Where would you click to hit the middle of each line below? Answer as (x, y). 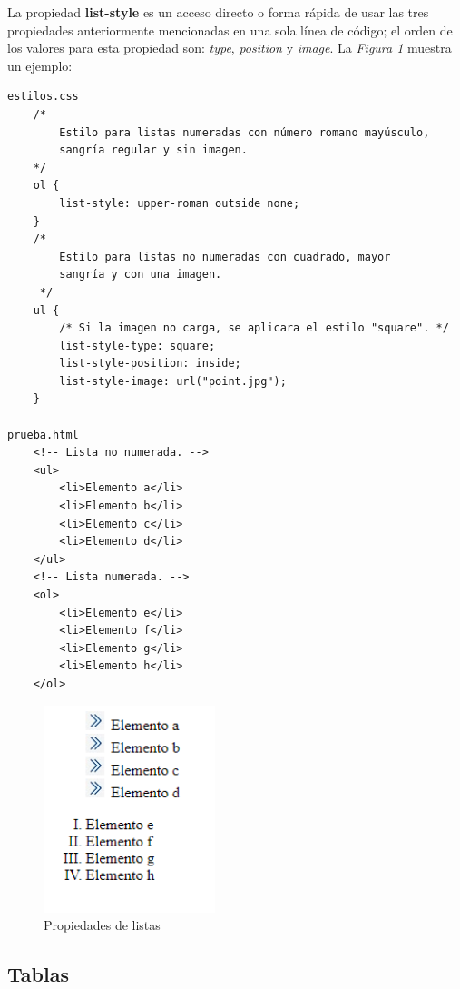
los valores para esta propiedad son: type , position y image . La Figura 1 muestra (230, 48)
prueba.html (43, 435)
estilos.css (43, 97)
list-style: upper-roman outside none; (180, 203)
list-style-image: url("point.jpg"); (173, 381)
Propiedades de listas (102, 925)
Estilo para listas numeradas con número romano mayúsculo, (245, 132)
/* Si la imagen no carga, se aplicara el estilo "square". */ (254, 328)
